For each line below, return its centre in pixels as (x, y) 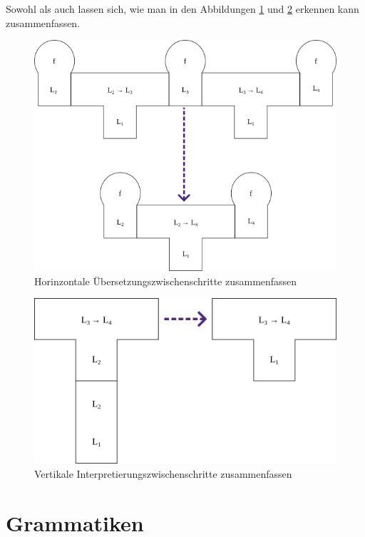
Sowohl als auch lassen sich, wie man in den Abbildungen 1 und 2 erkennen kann (182, 9)
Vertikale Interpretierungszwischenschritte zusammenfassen (163, 474)
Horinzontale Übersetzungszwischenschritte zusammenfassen (166, 281)
